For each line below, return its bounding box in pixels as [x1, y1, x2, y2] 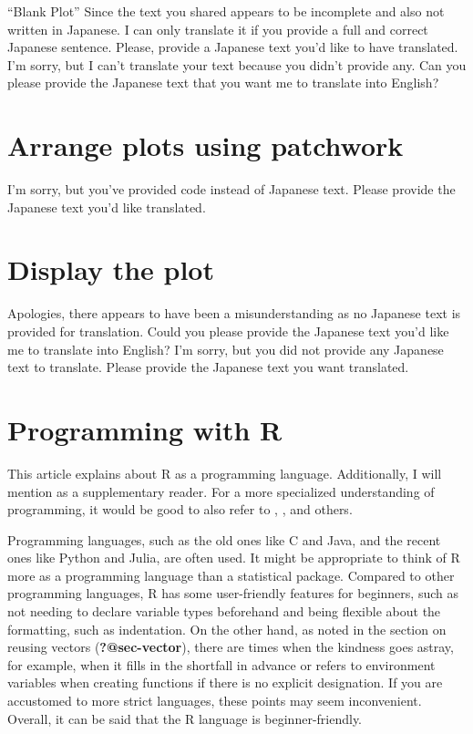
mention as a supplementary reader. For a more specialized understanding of [7, 481, 435, 501]
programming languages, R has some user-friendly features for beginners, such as [7, 584, 458, 603]
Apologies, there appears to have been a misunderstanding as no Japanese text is [7, 304, 461, 323]
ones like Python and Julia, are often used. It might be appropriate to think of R [7, 548, 460, 567]
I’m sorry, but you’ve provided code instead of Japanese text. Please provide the [7, 180, 456, 199]
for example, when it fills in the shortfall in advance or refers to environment [7, 655, 436, 674]
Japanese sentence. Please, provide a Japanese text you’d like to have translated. [7, 37, 458, 57]
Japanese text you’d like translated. [7, 197, 206, 216]
